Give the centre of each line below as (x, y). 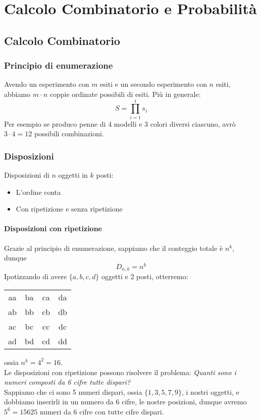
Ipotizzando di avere (36, 276)
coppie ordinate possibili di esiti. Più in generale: (125, 94)
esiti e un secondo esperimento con (153, 84)
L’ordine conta (38, 192)
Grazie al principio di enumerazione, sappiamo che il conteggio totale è (114, 248)
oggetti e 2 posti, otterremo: (145, 276)
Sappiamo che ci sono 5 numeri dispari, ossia (73, 391)
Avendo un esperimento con (47, 84)
